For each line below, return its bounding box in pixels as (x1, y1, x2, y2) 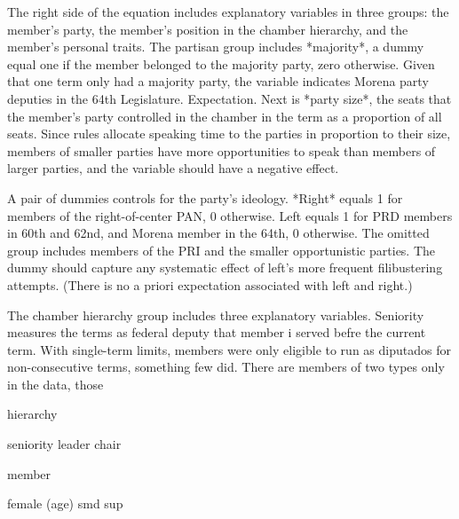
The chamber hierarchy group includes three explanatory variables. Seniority (7, 305, 424, 324)
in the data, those (7, 374, 104, 393)
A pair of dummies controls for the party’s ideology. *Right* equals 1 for (7, 188, 403, 207)
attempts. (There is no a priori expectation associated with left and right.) (7, 275, 413, 294)
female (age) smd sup (7, 494, 123, 513)
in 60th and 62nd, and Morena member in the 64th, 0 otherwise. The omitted (7, 224, 430, 242)
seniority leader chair (7, 435, 122, 453)
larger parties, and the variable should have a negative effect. (7, 159, 339, 177)
